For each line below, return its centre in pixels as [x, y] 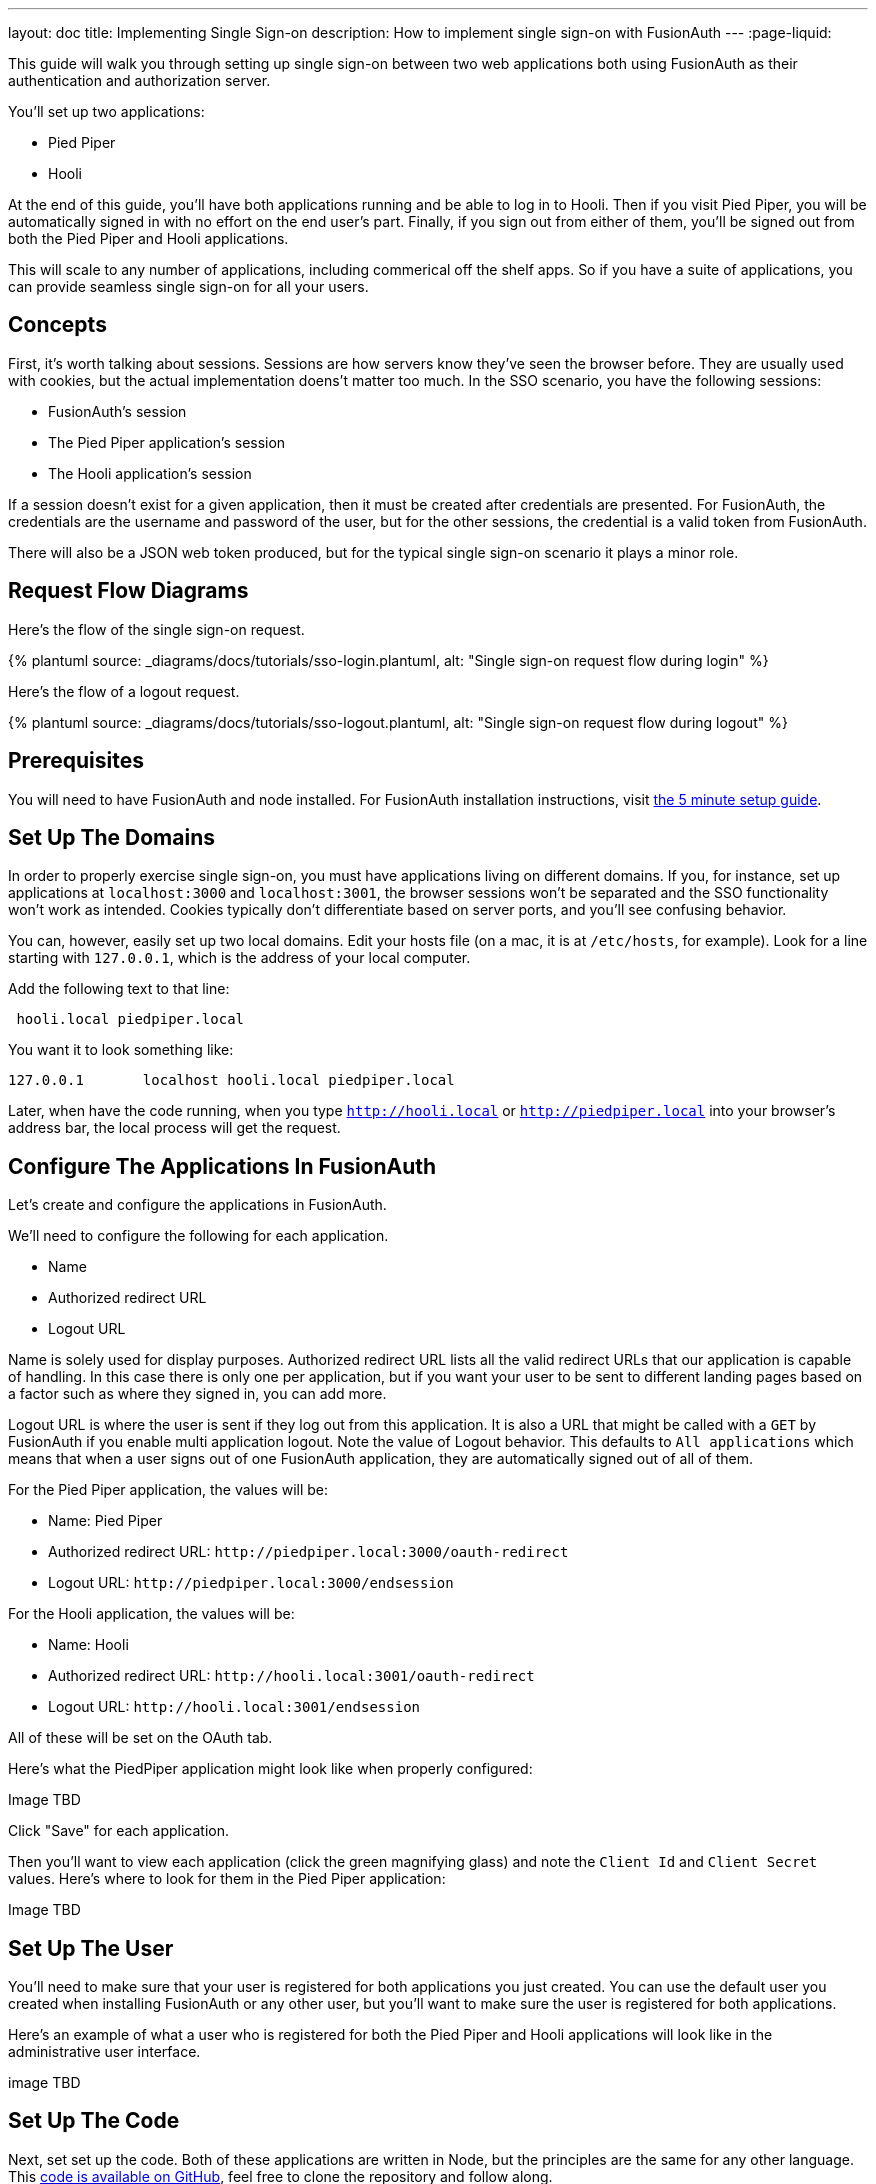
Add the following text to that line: [119, 989]
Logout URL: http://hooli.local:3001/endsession [234, 1707]
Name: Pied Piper [105, 1521]
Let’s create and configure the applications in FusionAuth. [197, 1205]
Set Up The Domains [112, 837]
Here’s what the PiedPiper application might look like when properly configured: [270, 1769]
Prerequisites [76, 761]
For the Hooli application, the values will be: [151, 1614]
